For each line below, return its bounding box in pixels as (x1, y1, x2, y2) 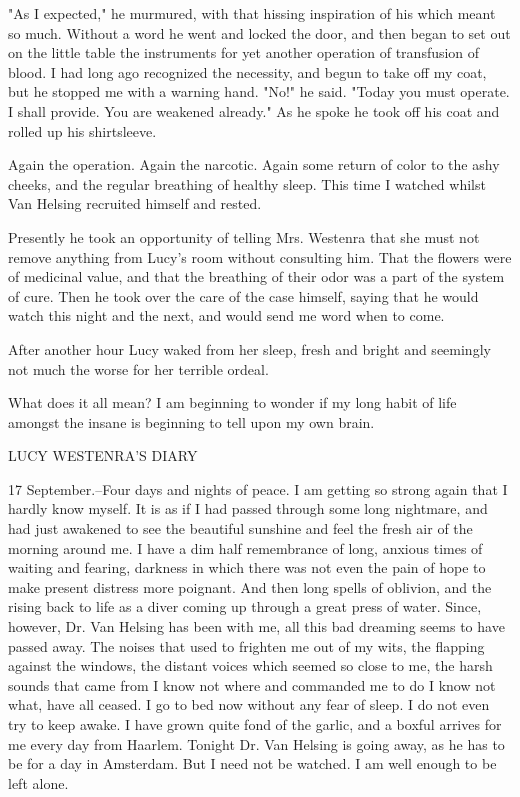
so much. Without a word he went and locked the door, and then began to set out (8, 22, 511, 43)
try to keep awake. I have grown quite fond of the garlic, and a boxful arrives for (8, 714, 502, 734)
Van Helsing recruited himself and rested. (8, 193, 262, 214)
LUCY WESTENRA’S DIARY (8, 445, 198, 466)
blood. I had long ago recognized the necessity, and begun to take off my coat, (8, 61, 487, 82)
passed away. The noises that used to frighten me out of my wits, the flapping (8, 635, 485, 656)
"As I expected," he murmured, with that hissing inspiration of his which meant (8, 3, 496, 23)
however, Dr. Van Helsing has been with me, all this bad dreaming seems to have (8, 616, 505, 637)
